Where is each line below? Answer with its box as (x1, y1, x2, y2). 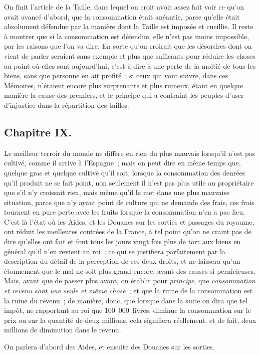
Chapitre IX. (4, 124, 72, 139)
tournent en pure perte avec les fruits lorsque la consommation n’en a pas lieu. (4, 207, 245, 217)
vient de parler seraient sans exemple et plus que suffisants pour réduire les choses (4, 50, 255, 61)
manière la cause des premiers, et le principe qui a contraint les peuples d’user (4, 90, 244, 100)
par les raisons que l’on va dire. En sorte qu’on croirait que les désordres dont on (4, 41, 252, 51)
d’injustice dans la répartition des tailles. (4, 99, 129, 110)
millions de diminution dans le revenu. (4, 324, 121, 335)
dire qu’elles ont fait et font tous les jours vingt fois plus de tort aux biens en (4, 236, 241, 247)
